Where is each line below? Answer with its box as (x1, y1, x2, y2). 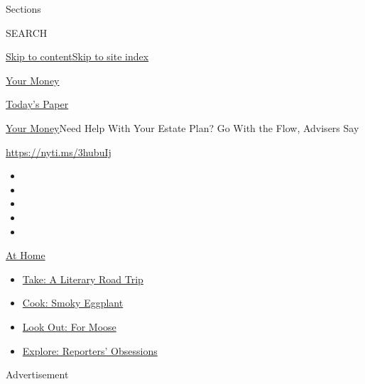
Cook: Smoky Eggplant (22, 295, 124, 310)
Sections (6, 1, 41, 16)
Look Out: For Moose (22, 319, 116, 334)
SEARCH (6, 25, 48, 40)
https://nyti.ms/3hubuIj (6, 144, 111, 159)
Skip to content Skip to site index (6, 49, 149, 64)
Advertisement (6, 367, 69, 382)
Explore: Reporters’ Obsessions (22, 343, 158, 358)
